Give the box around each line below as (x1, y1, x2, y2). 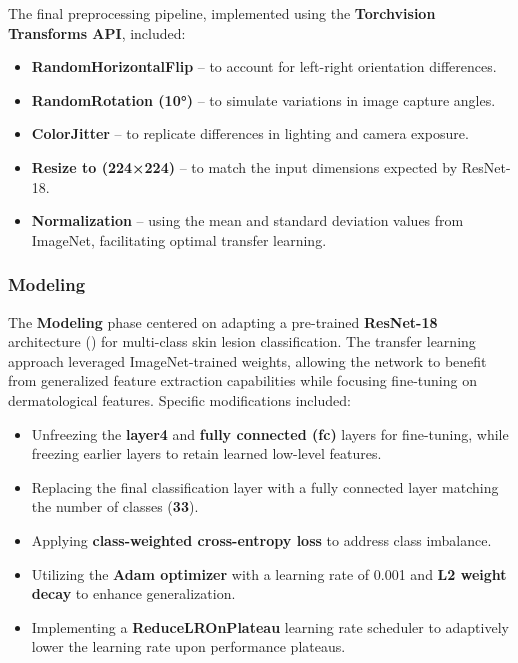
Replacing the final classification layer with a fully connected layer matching (31, 476, 499, 497)
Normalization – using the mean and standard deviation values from (31, 210, 464, 231)
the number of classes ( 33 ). (31, 496, 199, 517)
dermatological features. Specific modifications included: (8, 389, 351, 410)
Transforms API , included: (8, 22, 186, 43)
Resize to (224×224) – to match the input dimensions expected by (31, 156, 458, 177)
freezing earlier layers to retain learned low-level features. (31, 443, 382, 464)
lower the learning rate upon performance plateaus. (31, 636, 346, 657)
